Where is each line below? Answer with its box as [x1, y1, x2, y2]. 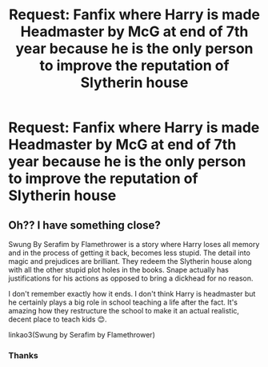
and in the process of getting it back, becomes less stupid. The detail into [8, 248, 250, 257]
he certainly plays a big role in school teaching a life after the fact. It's [8, 297, 238, 307]
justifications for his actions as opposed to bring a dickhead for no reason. [8, 273, 254, 283]
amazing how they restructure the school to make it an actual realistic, [8, 306, 240, 315]
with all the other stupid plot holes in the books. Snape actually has [8, 265, 230, 274]
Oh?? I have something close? [8, 218, 162, 232]
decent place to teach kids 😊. [8, 314, 107, 324]
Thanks [8, 349, 38, 361]
